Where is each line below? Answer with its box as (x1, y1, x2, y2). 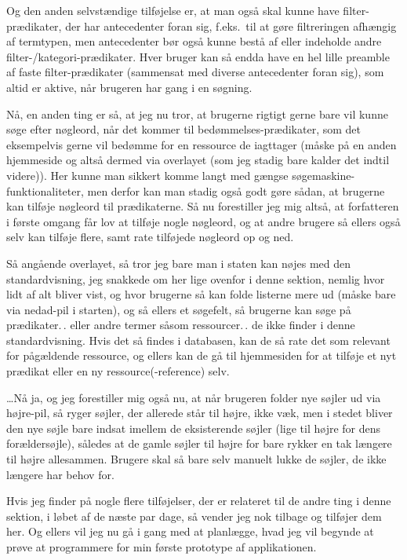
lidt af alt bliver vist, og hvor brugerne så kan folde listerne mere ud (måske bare (6, 286, 396, 302)
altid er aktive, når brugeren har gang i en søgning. (6, 79, 253, 95)
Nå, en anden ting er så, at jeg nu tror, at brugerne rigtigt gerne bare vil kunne (6, 105, 388, 122)
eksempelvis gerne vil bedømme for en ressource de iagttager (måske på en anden (6, 136, 397, 152)
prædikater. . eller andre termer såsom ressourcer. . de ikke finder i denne (6, 317, 355, 333)
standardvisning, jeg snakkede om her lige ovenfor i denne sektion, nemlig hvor (6, 270, 385, 287)
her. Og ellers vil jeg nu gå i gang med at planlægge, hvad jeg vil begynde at (6, 523, 374, 540)
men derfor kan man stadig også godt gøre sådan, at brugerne (87, 182, 385, 199)
